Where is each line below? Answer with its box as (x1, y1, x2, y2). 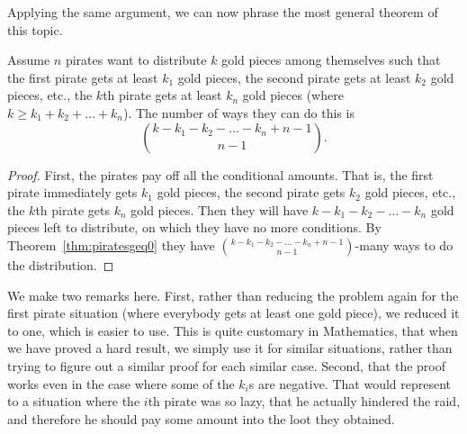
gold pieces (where (242, 86, 344, 104)
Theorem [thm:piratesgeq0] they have (7, 235, 215, 254)
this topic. (7, 20, 63, 39)
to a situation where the (7, 392, 140, 411)
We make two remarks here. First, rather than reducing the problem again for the (7, 285, 459, 304)
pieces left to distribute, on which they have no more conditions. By (7, 218, 382, 237)
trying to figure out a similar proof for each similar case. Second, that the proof (7, 356, 446, 375)
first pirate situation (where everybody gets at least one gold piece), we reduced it (7, 303, 460, 322)
